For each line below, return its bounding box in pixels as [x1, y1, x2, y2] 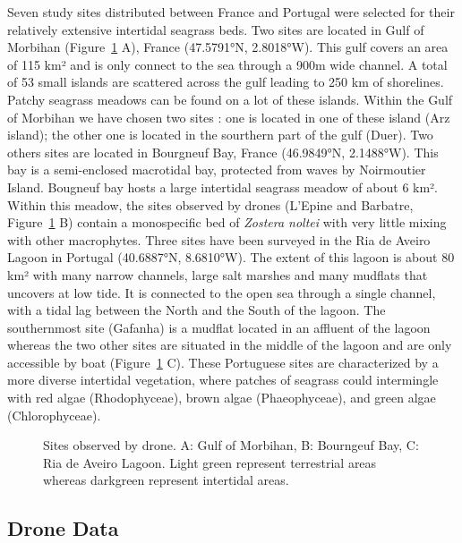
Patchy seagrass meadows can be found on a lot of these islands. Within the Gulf [7, 89, 453, 108]
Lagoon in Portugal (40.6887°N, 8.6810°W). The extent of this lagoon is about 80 [7, 248, 455, 267]
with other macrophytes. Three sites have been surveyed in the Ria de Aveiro [7, 230, 431, 249]
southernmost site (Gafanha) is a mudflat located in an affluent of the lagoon [7, 318, 431, 336]
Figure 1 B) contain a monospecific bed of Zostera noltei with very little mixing [7, 213, 447, 232]
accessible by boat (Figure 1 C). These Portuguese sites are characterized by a [7, 352, 439, 371]
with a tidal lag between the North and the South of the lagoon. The [7, 301, 386, 319]
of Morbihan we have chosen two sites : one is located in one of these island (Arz [7, 107, 450, 126]
